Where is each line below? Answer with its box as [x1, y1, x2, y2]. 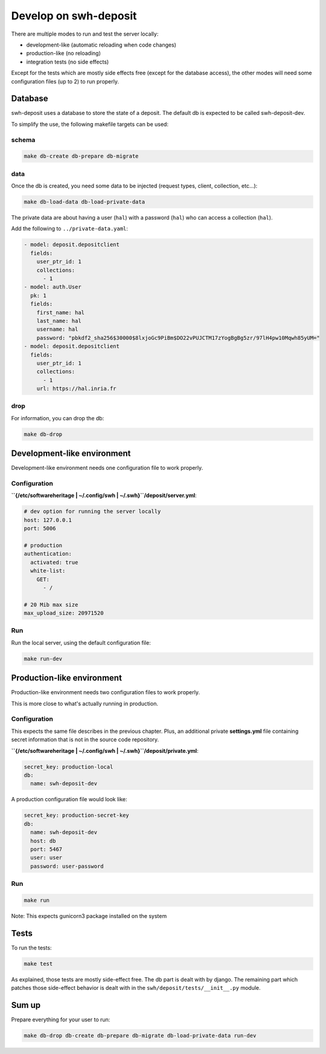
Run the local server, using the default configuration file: [11, 639, 151, 646]
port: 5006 [24, 525, 56, 532]
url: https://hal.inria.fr [36, 385, 117, 392]
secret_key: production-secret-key [24, 812, 129, 819]
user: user [30, 854, 63, 861]
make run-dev [24, 655, 63, 662]
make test [24, 960, 53, 967]
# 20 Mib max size [24, 601, 78, 608]
